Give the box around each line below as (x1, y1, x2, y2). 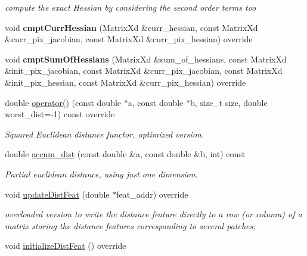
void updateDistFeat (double (5, 188, 110, 200)
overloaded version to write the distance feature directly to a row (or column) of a (5, 208, 302, 220)
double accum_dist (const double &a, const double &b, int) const (5, 148, 246, 160)
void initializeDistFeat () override (5, 239, 126, 252)
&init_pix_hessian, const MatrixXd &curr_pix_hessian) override (5, 76, 246, 88)
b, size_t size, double (190, 96, 268, 108)
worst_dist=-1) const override (5, 108, 115, 120)
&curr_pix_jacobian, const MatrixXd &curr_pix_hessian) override (5, 33, 253, 45)
